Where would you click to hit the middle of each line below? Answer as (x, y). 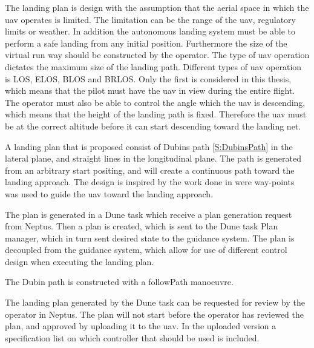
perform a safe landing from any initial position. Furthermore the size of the (146, 43)
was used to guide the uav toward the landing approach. (109, 193)
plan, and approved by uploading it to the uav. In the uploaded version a (141, 326)
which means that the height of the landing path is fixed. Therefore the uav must (156, 114)
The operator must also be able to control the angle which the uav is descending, (155, 102)
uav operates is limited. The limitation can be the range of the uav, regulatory (150, 19)
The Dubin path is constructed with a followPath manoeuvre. (119, 282)
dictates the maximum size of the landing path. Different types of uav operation (153, 66)
